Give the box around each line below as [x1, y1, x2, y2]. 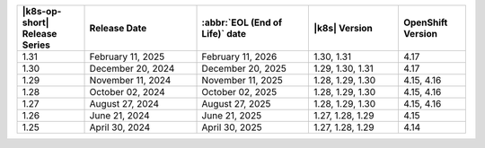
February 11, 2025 [89, 50, 165, 63]
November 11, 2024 [89, 74, 172, 86]
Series [22, 39, 51, 51]
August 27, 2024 [89, 98, 160, 109]
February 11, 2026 [201, 50, 278, 63]
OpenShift [402, 16, 448, 29]
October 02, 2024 [89, 86, 165, 98]
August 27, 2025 [201, 98, 271, 109]
